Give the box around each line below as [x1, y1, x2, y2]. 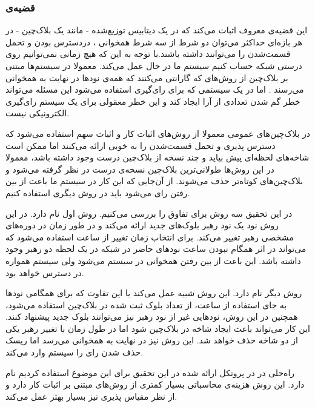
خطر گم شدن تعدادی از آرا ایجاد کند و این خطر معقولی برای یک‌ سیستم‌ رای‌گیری [5, 94, 300, 107]
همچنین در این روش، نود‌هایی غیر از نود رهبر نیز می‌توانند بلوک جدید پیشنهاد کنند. [5, 310, 298, 323]
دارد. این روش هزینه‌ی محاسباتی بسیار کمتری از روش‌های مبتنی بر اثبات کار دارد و [5, 378, 305, 391]
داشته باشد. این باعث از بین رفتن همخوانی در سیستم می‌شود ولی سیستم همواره [5, 254, 301, 266]
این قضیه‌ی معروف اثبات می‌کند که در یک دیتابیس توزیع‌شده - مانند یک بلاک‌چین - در [5, 24, 308, 36]
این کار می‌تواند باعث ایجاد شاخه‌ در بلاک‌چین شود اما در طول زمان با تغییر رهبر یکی [5, 322, 310, 334]
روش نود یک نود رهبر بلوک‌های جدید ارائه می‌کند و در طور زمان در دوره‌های [5, 219, 279, 231]
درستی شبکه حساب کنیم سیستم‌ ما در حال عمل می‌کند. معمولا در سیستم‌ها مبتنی [5, 59, 302, 71]
